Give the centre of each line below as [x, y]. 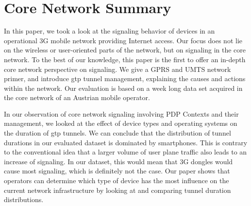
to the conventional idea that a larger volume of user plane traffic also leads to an [125, 152]
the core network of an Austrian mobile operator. [77, 97]
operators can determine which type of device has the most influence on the [117, 180]
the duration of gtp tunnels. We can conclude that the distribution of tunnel [117, 133]
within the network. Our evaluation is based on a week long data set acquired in [123, 88]
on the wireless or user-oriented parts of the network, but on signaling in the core [125, 50]
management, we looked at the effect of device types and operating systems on [121, 123]
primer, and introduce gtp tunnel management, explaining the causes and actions [125, 78]
